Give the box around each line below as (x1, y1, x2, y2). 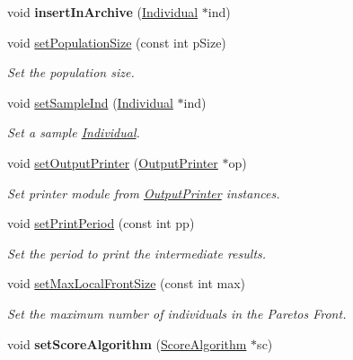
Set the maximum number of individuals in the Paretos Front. (7, 303, 347, 322)
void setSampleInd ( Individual (7, 92, 173, 111)
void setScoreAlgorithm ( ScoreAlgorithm (7, 334, 247, 353)
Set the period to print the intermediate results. (7, 243, 267, 262)
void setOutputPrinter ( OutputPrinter (7, 153, 218, 171)
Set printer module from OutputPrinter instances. (7, 183, 280, 202)
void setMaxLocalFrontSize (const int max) (7, 274, 246, 293)
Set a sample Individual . (7, 123, 140, 142)
